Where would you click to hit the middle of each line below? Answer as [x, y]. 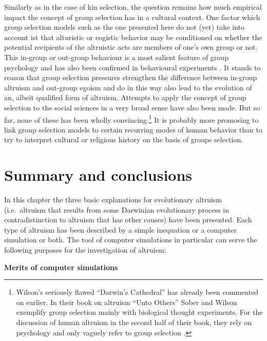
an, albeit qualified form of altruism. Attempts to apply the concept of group [125, 97]
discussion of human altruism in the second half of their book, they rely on [134, 322]
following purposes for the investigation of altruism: [85, 250]
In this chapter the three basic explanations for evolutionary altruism [113, 200]
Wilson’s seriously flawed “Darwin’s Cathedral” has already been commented [137, 292]
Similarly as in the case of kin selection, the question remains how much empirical [133, 7]
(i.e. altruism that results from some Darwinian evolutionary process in [117, 209]
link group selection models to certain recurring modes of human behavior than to [133, 129]
